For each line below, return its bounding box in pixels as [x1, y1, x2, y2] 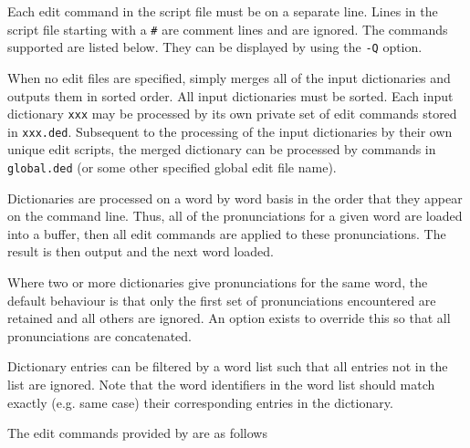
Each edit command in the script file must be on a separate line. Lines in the [7, 2, 438, 20]
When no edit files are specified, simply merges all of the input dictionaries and [7, 68, 451, 87]
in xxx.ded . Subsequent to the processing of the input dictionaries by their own [7, 121, 453, 141]
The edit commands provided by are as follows [7, 423, 267, 443]
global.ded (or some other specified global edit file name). [7, 158, 337, 176]
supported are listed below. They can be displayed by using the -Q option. [7, 37, 423, 57]
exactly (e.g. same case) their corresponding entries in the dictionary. [7, 392, 393, 412]
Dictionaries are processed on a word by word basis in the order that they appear [7, 188, 463, 207]
